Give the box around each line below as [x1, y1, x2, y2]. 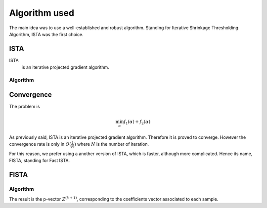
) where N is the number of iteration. [74, 141, 149, 147]
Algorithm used [9, 7, 74, 18]
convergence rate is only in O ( [9, 141, 72, 147]
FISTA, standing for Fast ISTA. [9, 158, 70, 164]
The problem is [9, 103, 40, 109]
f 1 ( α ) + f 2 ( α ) [124, 119, 151, 125]
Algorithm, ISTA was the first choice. [9, 31, 84, 37]
